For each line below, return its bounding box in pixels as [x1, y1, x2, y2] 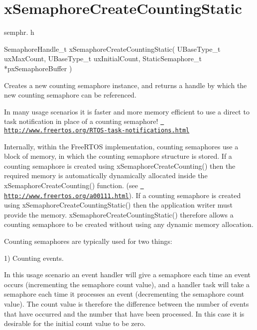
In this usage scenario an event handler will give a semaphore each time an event [4, 269, 251, 280]
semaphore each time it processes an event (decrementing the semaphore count [4, 289, 245, 299]
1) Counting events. [4, 252, 64, 263]
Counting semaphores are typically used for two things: [4, 236, 172, 246]
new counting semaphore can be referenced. [4, 90, 136, 100]
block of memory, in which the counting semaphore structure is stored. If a [4, 151, 232, 161]
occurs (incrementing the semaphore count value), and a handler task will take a [4, 279, 250, 289]
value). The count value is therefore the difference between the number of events [4, 299, 249, 309]
